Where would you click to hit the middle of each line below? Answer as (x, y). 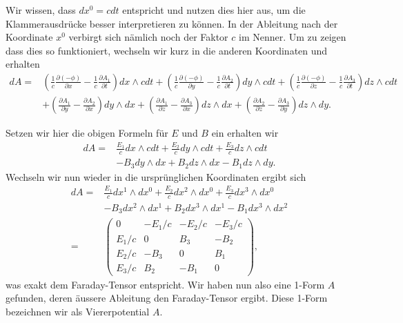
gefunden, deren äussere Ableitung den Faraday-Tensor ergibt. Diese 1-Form (167, 298)
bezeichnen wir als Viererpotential (78, 311)
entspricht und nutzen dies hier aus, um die (214, 10)
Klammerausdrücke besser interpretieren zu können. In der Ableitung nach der (172, 23)
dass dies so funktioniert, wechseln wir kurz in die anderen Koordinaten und (167, 50)
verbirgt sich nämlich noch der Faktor (148, 37)
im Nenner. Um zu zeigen (292, 37)
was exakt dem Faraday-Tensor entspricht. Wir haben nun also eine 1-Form (165, 284)
